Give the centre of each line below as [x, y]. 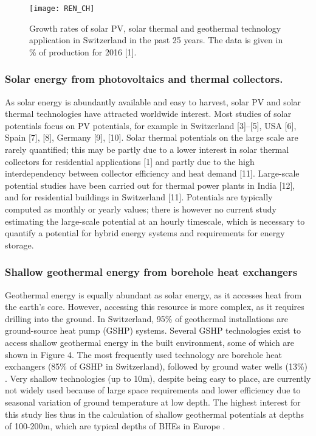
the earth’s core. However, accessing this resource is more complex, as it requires [155, 307]
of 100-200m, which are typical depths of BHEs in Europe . [115, 426]
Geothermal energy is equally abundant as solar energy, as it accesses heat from [153, 294]
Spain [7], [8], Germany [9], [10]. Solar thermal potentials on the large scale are [152, 137]
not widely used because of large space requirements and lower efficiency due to [153, 390]
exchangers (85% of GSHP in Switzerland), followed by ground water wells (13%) [156, 366]
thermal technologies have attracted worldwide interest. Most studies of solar [148, 114]
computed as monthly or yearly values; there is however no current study [141, 209]
